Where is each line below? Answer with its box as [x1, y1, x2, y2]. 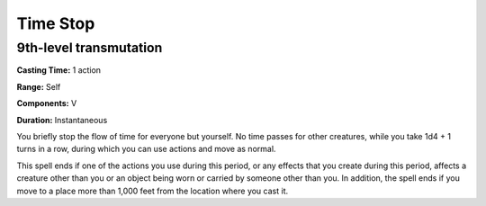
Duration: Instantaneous [16, 114, 108, 125]
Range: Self [16, 81, 61, 92]
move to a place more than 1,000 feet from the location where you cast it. [16, 185, 288, 196]
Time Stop [16, 13, 95, 33]
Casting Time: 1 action [16, 65, 102, 76]
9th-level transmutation [16, 40, 163, 56]
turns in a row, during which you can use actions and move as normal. [16, 144, 276, 155]
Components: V [16, 98, 77, 109]
